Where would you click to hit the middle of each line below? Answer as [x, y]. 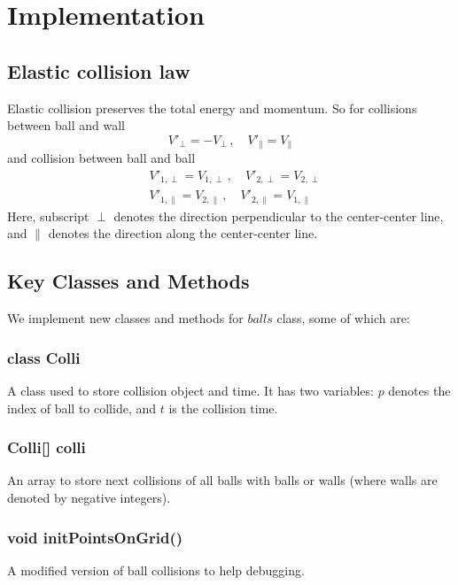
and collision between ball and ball [101, 158]
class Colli [44, 357]
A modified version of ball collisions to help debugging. [156, 570]
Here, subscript [48, 216]
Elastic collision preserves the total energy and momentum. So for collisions [212, 108]
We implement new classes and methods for [125, 318]
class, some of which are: [343, 318]
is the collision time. [223, 408]
